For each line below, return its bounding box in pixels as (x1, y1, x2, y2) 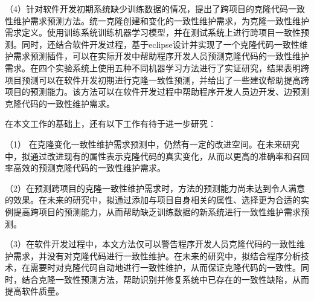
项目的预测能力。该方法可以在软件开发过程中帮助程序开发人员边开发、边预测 (5, 85, 309, 98)
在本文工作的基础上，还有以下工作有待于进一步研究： (5, 117, 216, 130)
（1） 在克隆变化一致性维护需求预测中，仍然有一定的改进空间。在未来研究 (5, 137, 300, 150)
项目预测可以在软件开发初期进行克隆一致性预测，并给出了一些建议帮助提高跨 (5, 73, 309, 86)
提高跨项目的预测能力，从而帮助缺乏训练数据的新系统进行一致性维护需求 (13, 205, 301, 218)
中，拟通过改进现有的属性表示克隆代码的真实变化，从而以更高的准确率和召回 (5, 149, 309, 162)
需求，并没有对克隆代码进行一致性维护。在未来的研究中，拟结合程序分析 (13, 249, 301, 262)
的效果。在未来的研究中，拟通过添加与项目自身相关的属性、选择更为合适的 (5, 193, 301, 206)
